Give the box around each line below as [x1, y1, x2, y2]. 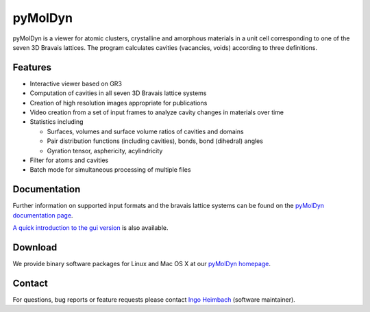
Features [12, 62, 51, 73]
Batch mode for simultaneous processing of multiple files [29, 166, 191, 174]
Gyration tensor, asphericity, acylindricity [47, 146, 163, 155]
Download [12, 242, 58, 253]
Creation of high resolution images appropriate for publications [29, 99, 208, 107]
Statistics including [29, 118, 84, 126]
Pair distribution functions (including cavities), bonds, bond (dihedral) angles [47, 137, 264, 145]
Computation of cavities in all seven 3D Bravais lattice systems [29, 89, 207, 97]
